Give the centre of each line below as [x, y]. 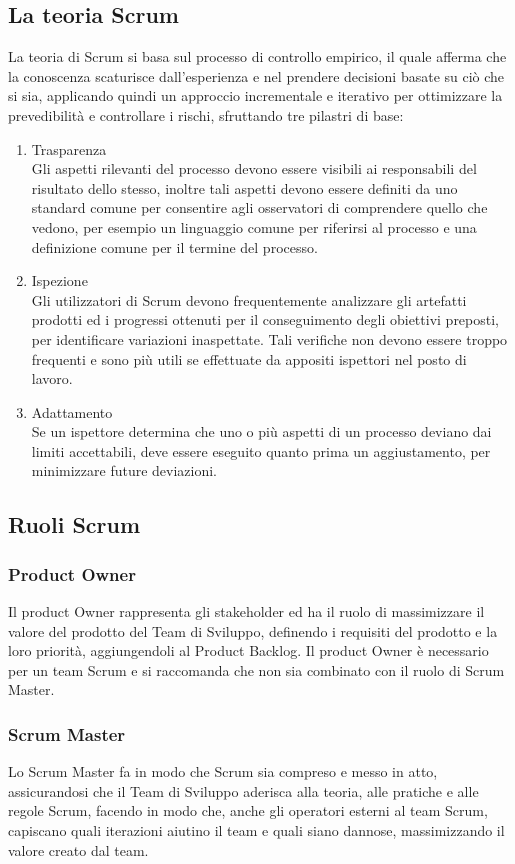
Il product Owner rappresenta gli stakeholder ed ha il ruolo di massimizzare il [246, 611]
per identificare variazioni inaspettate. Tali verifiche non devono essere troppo [269, 338]
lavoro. [52, 378]
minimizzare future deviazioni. [124, 470]
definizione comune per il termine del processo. [174, 246]
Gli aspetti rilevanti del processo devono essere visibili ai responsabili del [254, 168]
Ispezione [59, 280]
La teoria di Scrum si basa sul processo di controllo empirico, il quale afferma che [257, 56]
